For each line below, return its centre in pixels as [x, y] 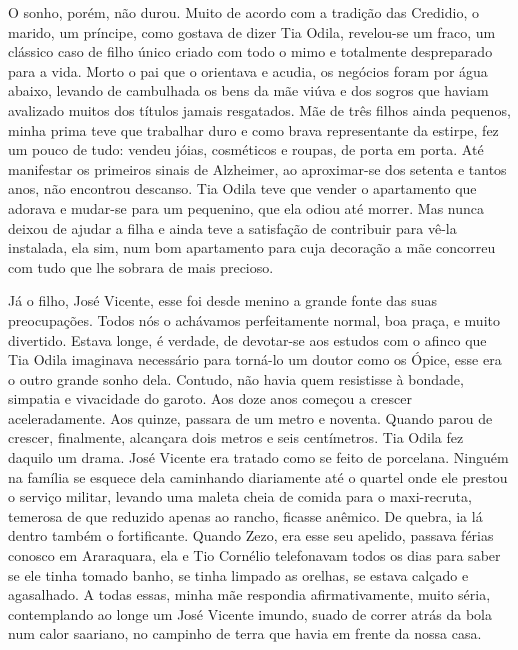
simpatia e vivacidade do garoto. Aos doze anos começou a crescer [210, 398]
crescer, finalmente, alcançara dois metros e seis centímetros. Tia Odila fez [236, 437]
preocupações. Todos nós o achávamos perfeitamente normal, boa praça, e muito [254, 319]
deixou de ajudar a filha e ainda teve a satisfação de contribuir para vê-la [232, 227]
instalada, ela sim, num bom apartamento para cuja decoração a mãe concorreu [252, 247]
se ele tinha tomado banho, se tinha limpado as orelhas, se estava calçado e [238, 574]
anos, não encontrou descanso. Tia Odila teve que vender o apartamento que [242, 188]
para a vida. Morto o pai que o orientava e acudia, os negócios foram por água [248, 70]
